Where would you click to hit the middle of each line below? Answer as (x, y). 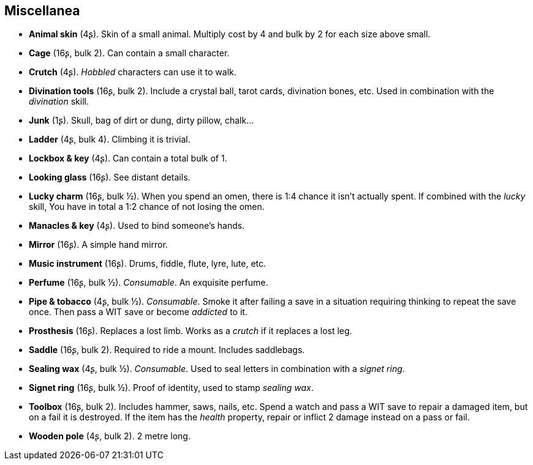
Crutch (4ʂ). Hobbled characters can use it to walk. (133, 72)
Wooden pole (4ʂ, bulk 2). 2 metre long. (110, 436)
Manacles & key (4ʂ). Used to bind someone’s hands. (137, 226)
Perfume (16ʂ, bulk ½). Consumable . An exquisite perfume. (149, 283)
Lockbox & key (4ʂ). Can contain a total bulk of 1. (128, 158)
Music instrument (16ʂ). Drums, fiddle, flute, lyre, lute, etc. (148, 264)
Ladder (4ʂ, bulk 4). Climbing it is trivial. (110, 139)
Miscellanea (42, 11)
